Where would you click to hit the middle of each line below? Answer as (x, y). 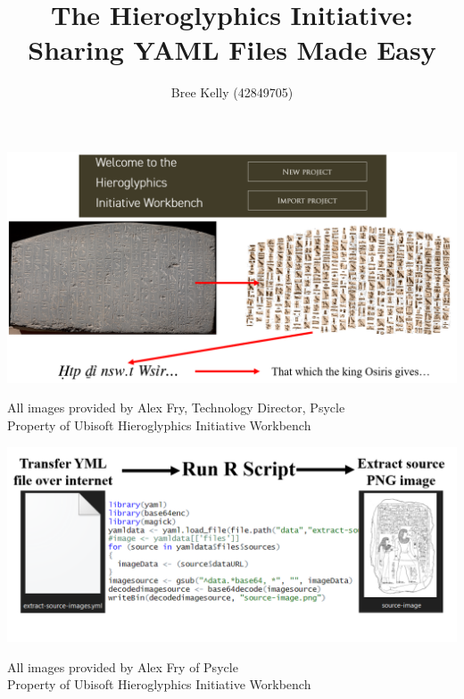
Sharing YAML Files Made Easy (232, 50)
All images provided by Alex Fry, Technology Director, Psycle (176, 408)
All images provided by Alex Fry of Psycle (123, 666)
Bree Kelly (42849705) (232, 92)
